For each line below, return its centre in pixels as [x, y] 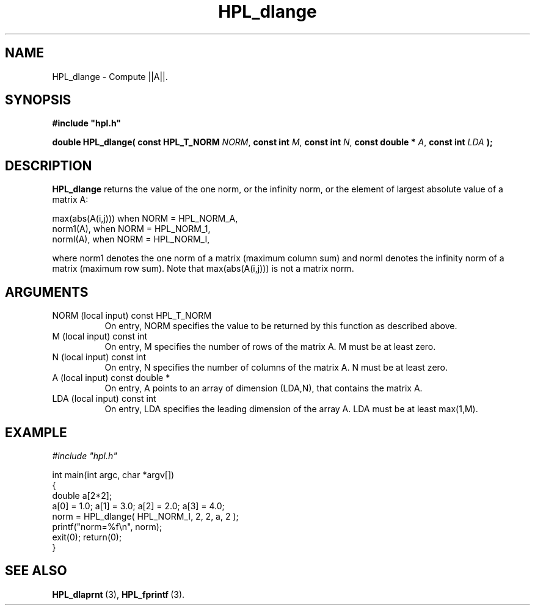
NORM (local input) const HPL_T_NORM [132, 316]
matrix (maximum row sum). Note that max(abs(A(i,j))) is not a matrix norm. [203, 269]
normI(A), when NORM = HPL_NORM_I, [131, 239]
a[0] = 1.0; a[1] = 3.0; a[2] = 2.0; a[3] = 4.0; [138, 506]
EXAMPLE [36, 432]
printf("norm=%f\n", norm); [107, 526]
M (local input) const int [100, 336]
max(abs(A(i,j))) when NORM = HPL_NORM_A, [145, 219]
